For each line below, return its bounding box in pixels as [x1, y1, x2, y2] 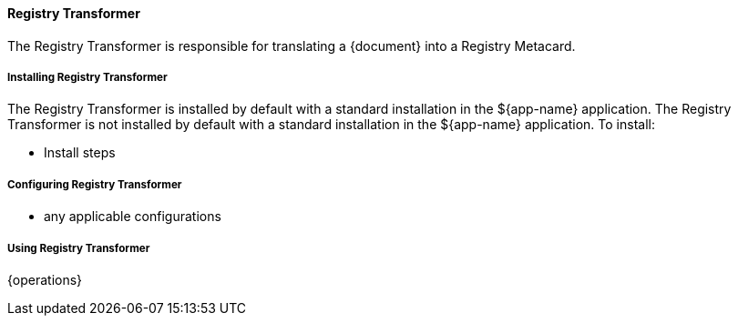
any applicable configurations [44, 208, 221, 225]
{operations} [7, 271, 83, 288]
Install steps [44, 145, 116, 161]
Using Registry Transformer [7, 241, 150, 255]
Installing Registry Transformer [7, 71, 168, 84]
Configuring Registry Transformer [7, 177, 182, 191]
